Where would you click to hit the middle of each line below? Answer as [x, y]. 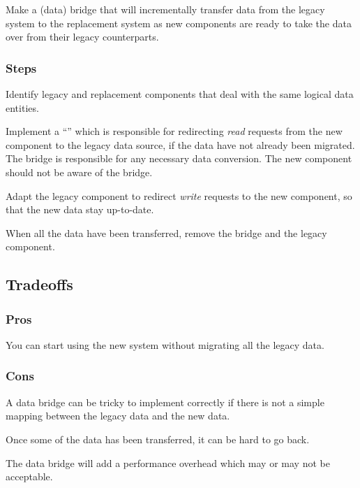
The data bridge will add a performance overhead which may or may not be [168, 462]
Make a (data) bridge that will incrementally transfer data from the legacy [165, 9]
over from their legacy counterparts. [82, 37]
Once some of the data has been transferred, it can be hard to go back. [158, 439]
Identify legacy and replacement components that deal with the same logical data [180, 94]
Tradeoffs [39, 284]
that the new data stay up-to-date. [80, 209]
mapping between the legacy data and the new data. [118, 416]
